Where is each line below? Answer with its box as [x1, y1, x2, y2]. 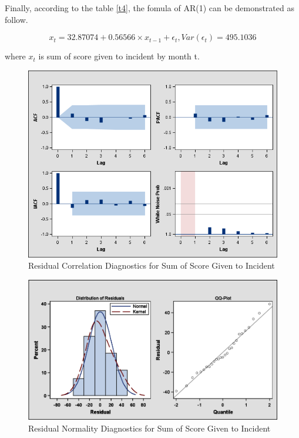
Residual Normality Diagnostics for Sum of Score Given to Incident [28, 422, 271, 434]
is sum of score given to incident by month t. [38, 50, 200, 62]
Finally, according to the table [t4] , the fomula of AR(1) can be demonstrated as [5, 2, 294, 14]
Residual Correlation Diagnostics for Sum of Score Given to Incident [28, 259, 275, 272]
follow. [5, 13, 28, 25]
